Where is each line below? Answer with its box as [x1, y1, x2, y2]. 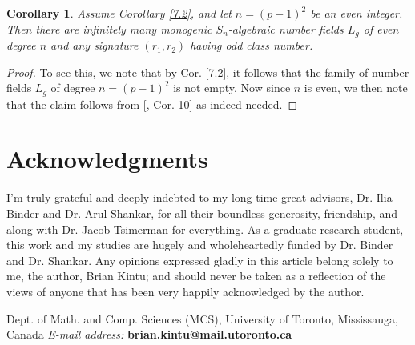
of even [363, 20, 399, 37]
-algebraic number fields [228, 20, 344, 37]
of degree [50, 79, 95, 96]
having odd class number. [190, 37, 313, 54]
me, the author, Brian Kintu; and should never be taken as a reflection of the [6, 267, 386, 284]
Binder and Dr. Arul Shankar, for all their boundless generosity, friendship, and [6, 205, 398, 221]
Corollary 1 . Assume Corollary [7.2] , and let [6, 5, 232, 21]
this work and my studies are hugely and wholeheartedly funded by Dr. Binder [6, 236, 393, 253]
